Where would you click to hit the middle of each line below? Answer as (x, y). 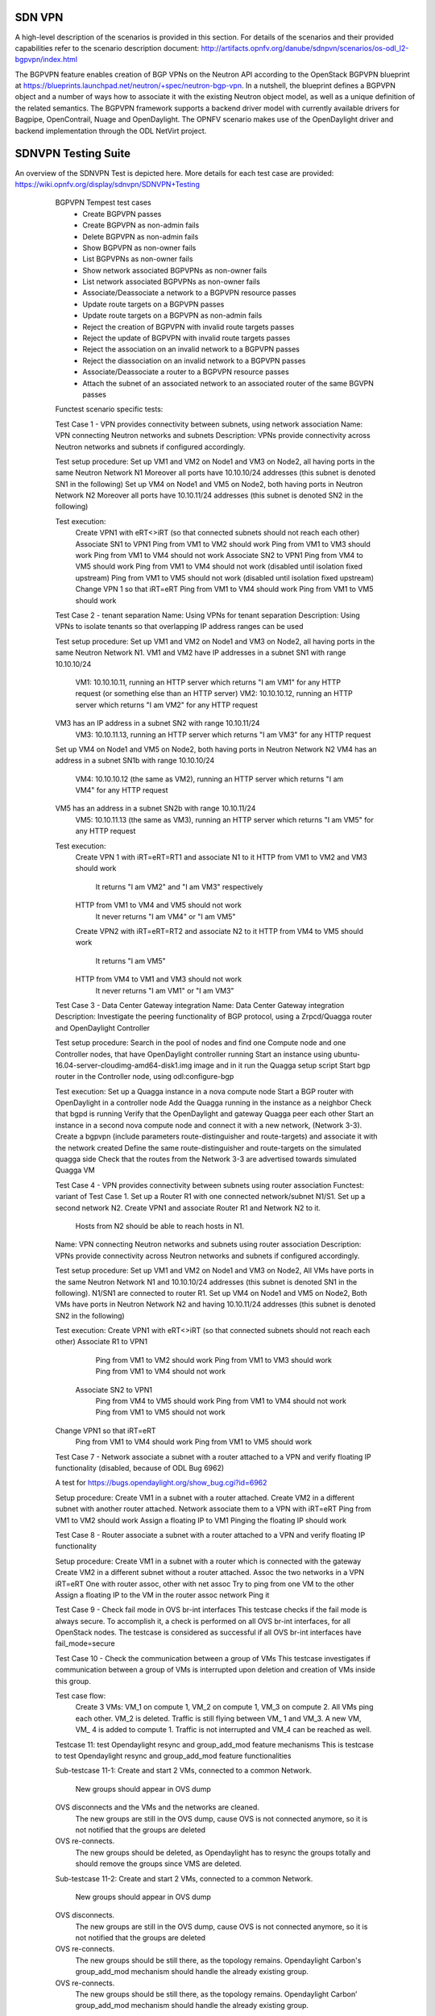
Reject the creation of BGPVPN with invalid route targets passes (188, 327)
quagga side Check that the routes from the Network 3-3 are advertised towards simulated (206, 1159)
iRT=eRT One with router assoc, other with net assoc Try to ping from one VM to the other (205, 1584)
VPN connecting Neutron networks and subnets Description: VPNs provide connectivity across (213, 435)
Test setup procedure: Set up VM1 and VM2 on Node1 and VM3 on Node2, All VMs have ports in (215, 1271)
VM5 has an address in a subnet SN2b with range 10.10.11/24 (155, 808)
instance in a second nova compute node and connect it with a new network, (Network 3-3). (209, 1125)
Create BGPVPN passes (122, 214)
